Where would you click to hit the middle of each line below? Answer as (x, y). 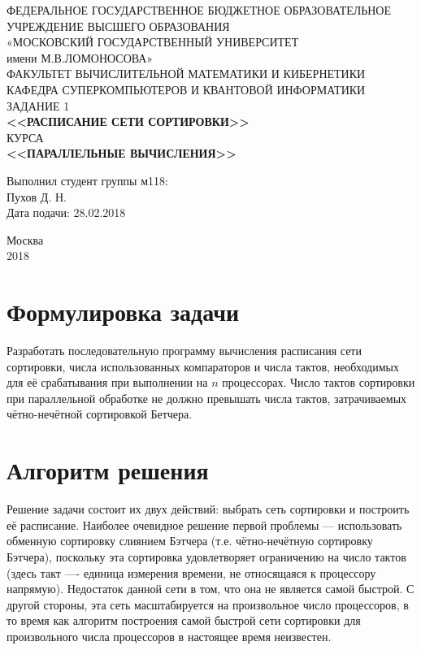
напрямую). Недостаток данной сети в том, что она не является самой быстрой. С (210, 589)
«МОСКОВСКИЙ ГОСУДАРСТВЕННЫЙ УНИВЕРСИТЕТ (153, 42)
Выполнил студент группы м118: (87, 180)
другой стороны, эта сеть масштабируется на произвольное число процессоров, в (208, 604)
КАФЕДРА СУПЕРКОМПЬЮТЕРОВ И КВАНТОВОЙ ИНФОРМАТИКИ (186, 89)
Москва (25, 239)
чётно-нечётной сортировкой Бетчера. (100, 414)
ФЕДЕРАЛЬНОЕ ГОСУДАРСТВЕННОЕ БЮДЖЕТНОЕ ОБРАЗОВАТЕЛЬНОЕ (199, 10)
